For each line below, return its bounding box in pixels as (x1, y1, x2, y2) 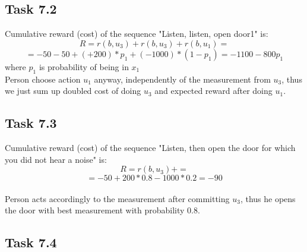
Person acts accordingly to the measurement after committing (5, 192, 230, 204)
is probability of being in (39, 60, 129, 73)
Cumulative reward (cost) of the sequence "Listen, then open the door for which (5, 141, 296, 153)
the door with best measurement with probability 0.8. (5, 204, 200, 216)
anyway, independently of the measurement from (94, 73, 271, 85)
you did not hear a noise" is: (5, 153, 107, 165)
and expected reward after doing (154, 84, 273, 97)
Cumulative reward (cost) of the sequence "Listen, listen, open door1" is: (5, 27, 268, 40)
